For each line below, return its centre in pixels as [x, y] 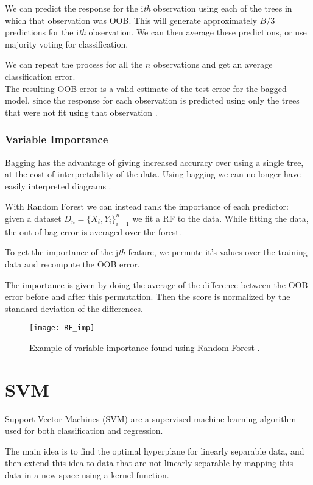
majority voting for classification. [67, 44]
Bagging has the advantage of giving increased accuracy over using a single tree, [154, 162]
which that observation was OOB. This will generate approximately [131, 20]
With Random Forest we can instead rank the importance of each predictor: [147, 206]
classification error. [40, 76]
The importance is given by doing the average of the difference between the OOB [156, 284]
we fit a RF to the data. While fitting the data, [220, 218]
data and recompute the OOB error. [72, 264]
